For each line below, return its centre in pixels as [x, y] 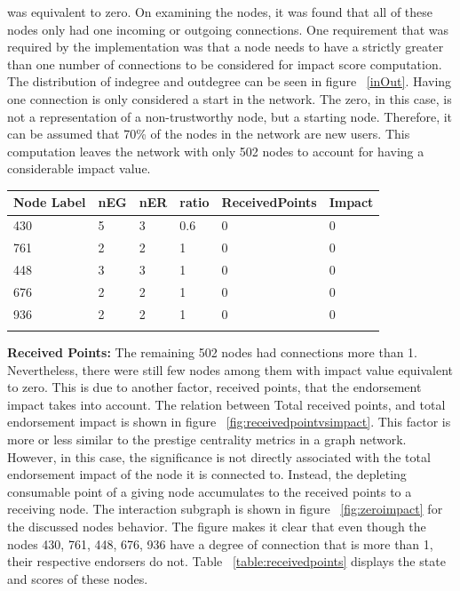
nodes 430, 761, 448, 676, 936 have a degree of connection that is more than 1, [220, 543]
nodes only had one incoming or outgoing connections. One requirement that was [228, 29]
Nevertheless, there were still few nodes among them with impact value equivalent [230, 369]
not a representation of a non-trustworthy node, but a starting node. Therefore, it [230, 116]
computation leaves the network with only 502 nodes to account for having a [216, 151]
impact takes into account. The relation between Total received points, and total [226, 404]
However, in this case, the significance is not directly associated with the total [219, 456]
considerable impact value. [79, 168]
